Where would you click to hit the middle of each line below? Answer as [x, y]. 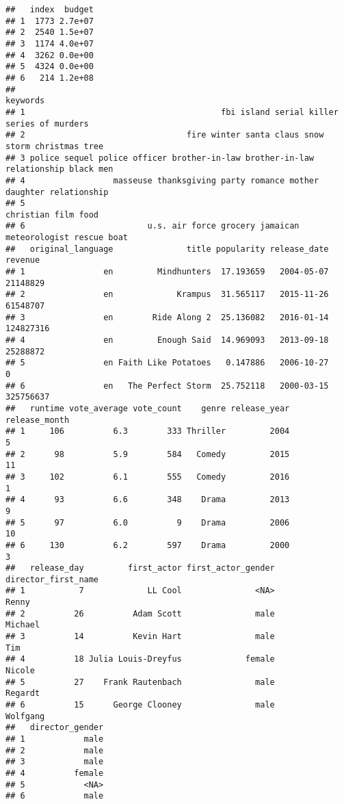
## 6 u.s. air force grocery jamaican [153, 226]
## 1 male [55, 739]
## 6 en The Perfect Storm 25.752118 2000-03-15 [167, 386]
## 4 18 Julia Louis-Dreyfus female [140, 659]
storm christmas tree [55, 146]
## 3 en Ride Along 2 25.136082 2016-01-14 [167, 317]
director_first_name [52, 579]
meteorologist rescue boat [67, 238]
